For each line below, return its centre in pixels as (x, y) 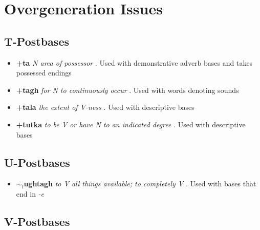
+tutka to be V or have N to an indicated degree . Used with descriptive (131, 124)
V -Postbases (37, 221)
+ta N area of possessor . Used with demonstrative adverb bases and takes (134, 62)
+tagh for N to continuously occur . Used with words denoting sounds (127, 90)
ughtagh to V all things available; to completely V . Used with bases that (140, 184)
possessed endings (44, 73)
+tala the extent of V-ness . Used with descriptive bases (105, 107)
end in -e (30, 193)
